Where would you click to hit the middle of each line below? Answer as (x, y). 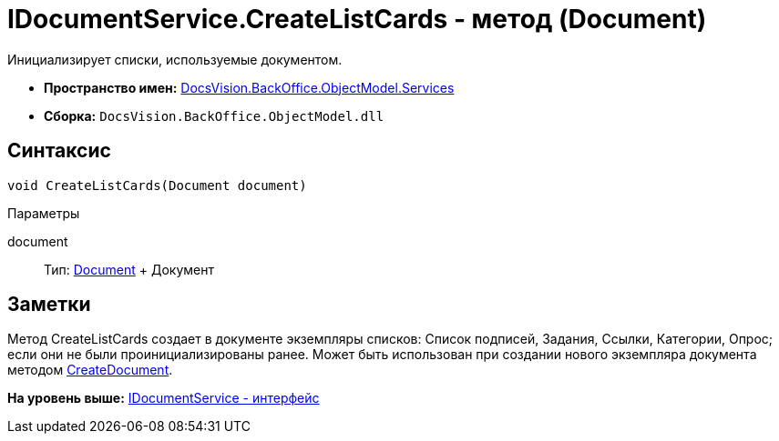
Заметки (49, 305)
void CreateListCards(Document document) (157, 185)
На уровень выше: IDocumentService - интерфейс (164, 398)
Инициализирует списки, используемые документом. (175, 59)
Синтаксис (59, 151)
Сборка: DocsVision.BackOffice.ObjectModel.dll (214, 115)
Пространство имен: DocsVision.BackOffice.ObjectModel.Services (249, 87)
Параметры (44, 213)
